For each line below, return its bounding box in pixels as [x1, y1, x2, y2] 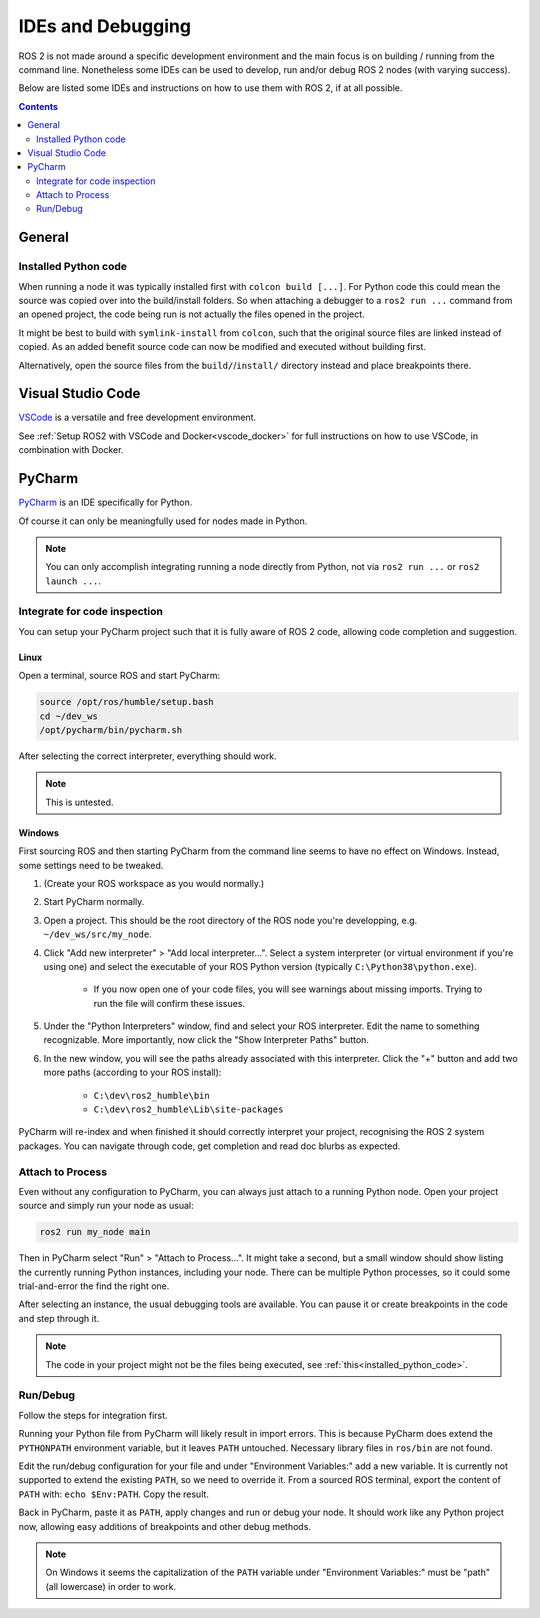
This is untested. [45, 796, 114, 808]
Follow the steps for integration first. [18, 1409, 169, 1421]
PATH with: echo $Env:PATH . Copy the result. [18, 1488, 210, 1500]
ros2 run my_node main [39, 1226, 151, 1238]
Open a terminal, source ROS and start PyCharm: [18, 670, 221, 682]
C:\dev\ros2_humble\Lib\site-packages [93, 1104, 284, 1115]
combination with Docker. [18, 444, 124, 456]
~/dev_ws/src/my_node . [43, 928, 152, 940]
